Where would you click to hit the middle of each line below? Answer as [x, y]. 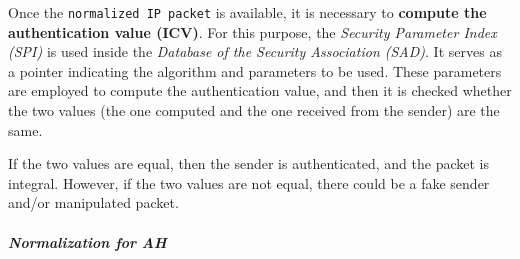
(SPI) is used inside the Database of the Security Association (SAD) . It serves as [255, 51]
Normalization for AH [87, 241]
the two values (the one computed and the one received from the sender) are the [254, 110]
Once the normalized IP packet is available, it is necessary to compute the [247, 12]
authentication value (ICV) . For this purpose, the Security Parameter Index [252, 31]
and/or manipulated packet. [93, 202]
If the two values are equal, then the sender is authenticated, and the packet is [249, 163]
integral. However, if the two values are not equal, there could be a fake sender [249, 182]
